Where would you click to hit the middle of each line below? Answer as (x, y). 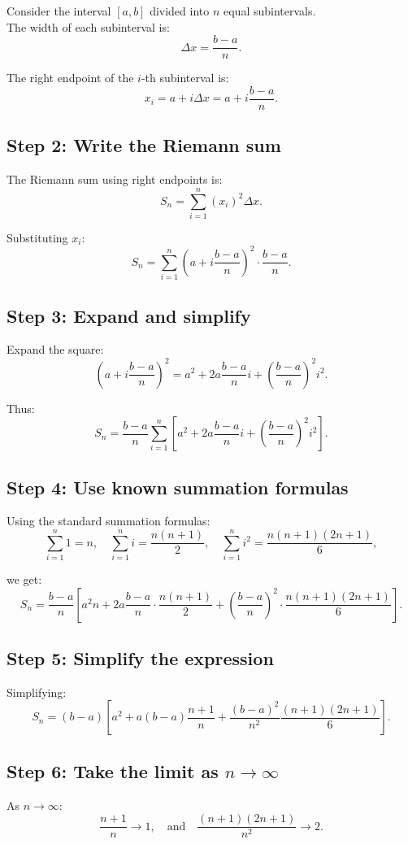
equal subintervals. (270, 11)
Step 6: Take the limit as (113, 770)
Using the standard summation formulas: (109, 521)
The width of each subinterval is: (88, 26)
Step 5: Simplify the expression (140, 658)
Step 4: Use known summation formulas (178, 487)
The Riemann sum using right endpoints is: (115, 179)
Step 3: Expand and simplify (129, 315)
